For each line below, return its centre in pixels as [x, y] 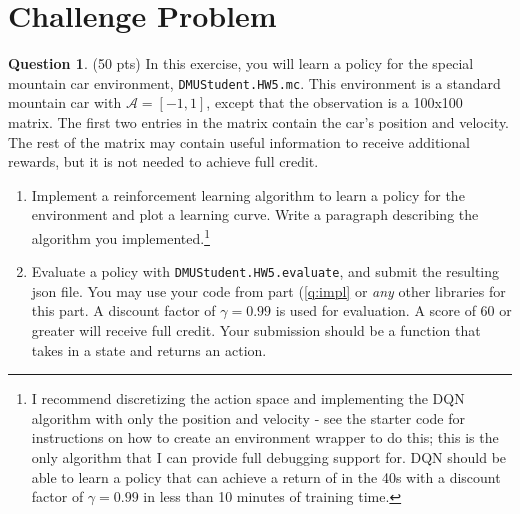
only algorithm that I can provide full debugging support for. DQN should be [269, 457]
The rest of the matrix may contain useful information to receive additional [239, 141]
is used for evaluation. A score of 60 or [393, 310]
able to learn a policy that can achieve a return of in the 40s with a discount [266, 476]
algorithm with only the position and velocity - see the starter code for [248, 417]
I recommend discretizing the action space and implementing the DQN [248, 398]
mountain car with [65, 102]
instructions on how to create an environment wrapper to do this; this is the [265, 437]
